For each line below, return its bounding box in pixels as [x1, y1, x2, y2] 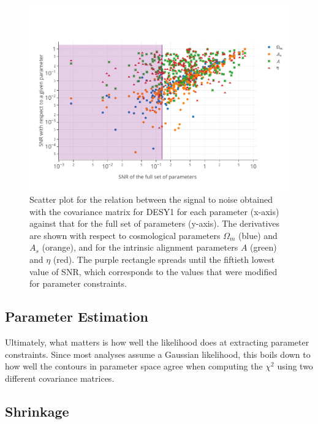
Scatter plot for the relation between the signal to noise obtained [29, 193, 273, 206]
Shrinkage [5, 401, 69, 420]
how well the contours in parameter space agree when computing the [5, 360, 263, 373]
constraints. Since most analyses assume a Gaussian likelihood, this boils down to [5, 347, 311, 360]
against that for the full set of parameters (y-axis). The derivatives [29, 217, 280, 230]
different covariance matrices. [5, 371, 115, 384]
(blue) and [238, 229, 278, 241]
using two [277, 360, 313, 373]
